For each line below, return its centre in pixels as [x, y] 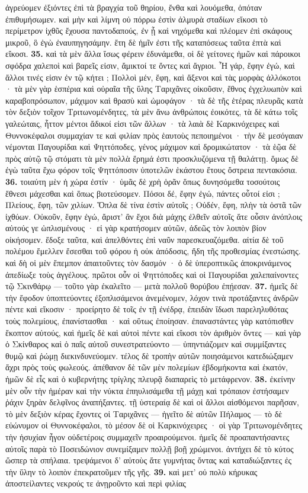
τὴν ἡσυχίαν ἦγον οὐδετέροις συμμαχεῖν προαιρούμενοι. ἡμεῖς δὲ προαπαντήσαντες [147, 436]
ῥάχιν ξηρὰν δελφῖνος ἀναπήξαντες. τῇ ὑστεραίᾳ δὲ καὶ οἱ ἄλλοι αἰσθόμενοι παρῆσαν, [152, 402]
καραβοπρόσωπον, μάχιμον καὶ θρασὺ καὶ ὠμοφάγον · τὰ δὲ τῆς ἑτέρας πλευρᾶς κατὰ [154, 100]
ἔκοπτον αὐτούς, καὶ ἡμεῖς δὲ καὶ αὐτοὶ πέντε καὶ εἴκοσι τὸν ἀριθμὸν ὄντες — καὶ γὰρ [153, 332]
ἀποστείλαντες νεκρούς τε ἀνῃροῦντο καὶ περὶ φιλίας [96, 483]
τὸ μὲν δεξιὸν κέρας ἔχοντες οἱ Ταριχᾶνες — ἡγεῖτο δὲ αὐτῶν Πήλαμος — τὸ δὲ [144, 413]
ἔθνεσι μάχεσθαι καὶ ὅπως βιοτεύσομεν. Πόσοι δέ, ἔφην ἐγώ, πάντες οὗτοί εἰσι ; [143, 193]
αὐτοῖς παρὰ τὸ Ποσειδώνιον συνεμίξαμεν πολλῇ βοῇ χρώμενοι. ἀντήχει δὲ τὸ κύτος [150, 448]
